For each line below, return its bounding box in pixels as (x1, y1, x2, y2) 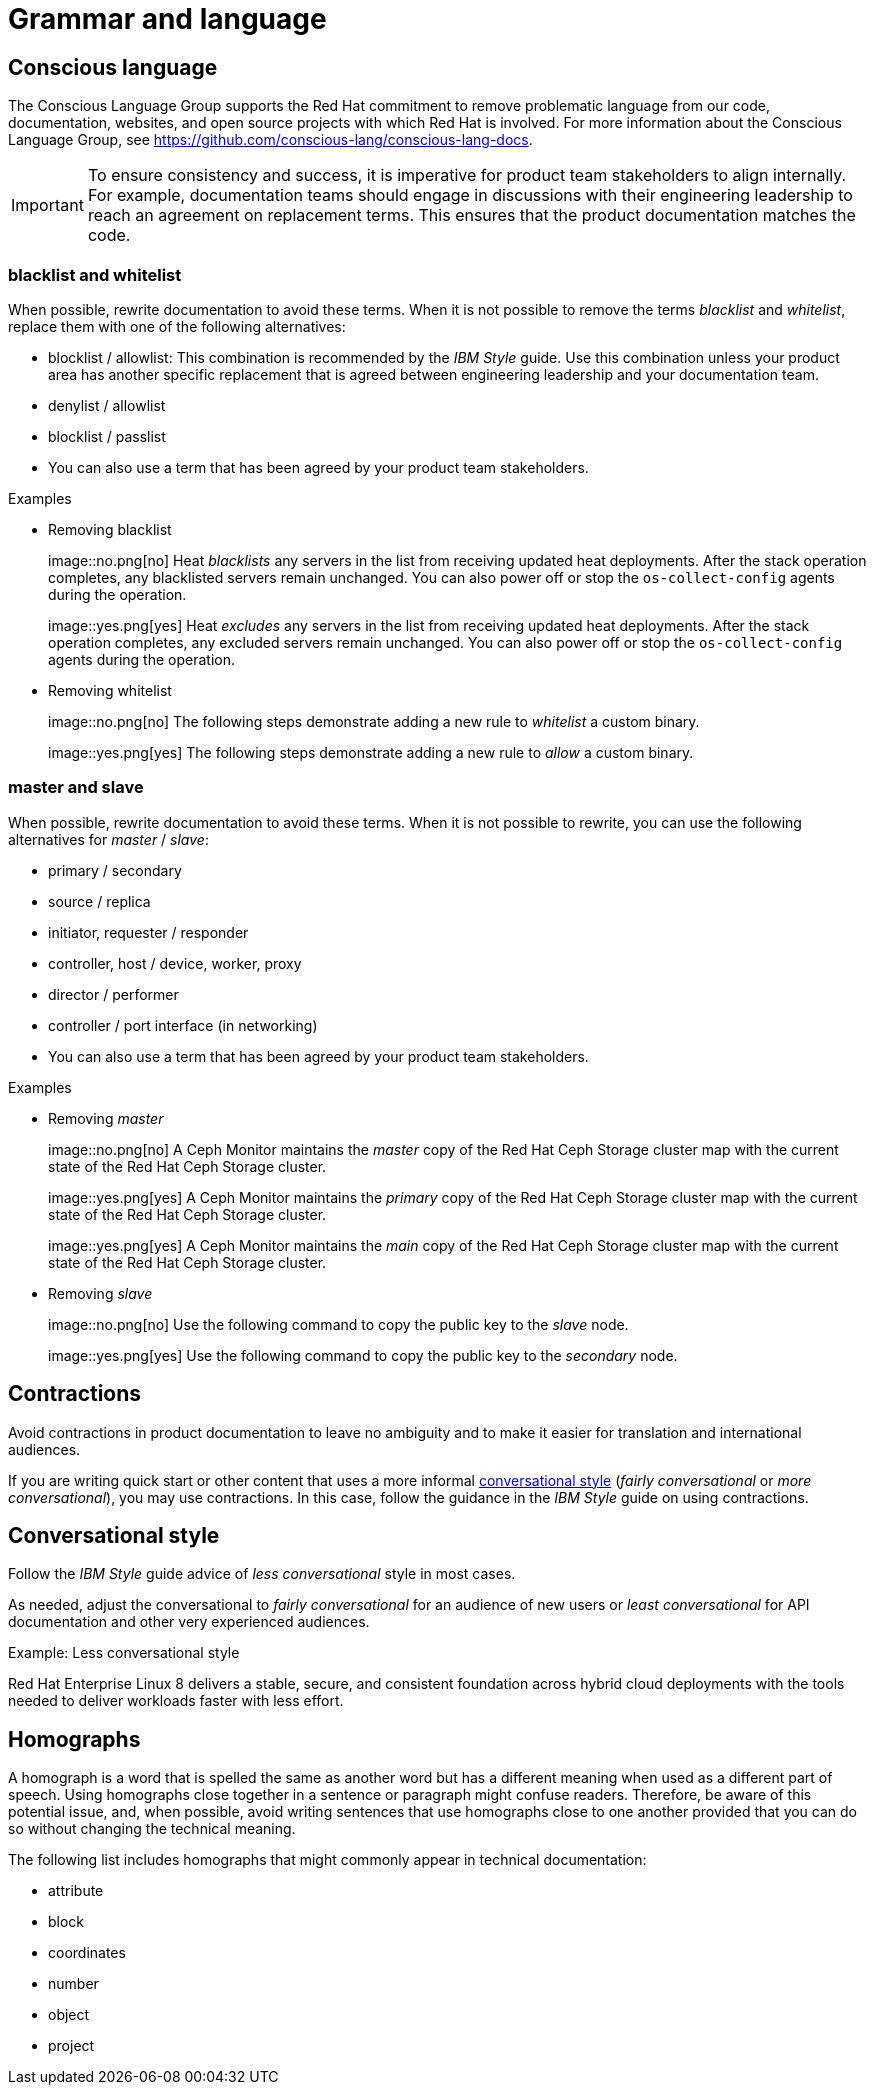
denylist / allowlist (48, 396, 166, 414)
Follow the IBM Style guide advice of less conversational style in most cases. (8, 1565, 516, 1583)
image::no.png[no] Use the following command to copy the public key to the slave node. (48, 1315, 629, 1333)
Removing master (48, 1109, 164, 1127)
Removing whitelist (48, 681, 172, 699)
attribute (48, 1882, 104, 1900)
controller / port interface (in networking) (48, 1016, 318, 1034)
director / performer (48, 985, 179, 1003)
